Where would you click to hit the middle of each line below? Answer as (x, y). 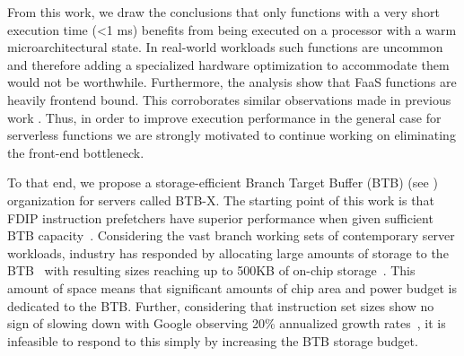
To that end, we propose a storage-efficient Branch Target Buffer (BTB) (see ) (223, 182)
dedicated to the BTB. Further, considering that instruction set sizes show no (221, 305)
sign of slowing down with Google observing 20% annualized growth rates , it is (227, 323)
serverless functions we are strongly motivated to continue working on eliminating (232, 135)
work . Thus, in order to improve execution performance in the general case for (224, 117)
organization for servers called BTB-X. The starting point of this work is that (221, 200)
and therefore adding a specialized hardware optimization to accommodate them (228, 64)
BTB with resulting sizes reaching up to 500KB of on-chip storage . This (211, 270)
